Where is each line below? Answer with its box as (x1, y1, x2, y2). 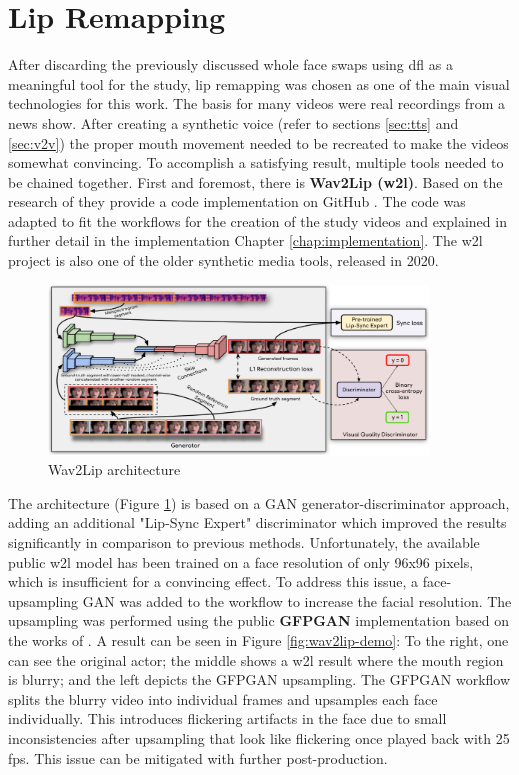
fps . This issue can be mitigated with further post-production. (8, 747, 388, 768)
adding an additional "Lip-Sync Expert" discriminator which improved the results (8, 512, 507, 533)
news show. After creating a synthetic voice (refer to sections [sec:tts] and (8, 112, 459, 133)
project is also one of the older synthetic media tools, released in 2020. (8, 250, 439, 271)
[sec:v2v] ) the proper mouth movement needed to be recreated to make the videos (8, 132, 509, 153)
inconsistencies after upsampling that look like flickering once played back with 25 (8, 728, 510, 748)
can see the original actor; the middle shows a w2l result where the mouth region (8, 649, 504, 670)
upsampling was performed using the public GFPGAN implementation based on (8, 610, 509, 631)
